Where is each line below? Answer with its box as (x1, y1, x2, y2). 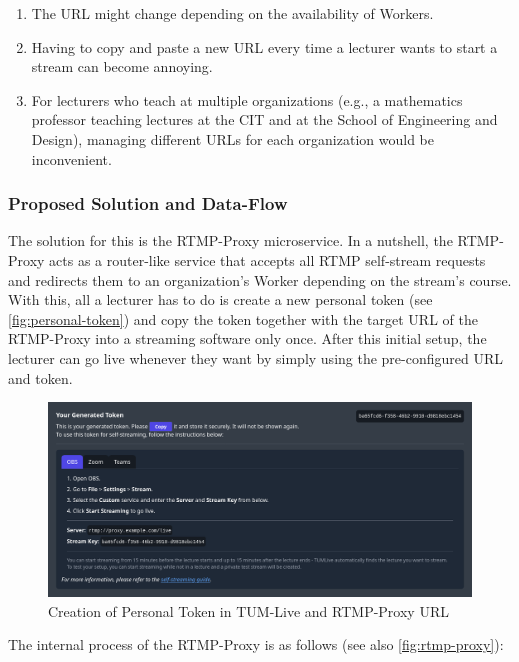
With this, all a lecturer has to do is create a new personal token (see (8, 289, 433, 310)
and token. (8, 367, 73, 388)
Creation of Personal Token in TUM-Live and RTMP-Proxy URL (48, 600, 449, 621)
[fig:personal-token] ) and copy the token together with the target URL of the (8, 308, 478, 329)
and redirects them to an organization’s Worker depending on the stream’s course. (8, 269, 512, 290)
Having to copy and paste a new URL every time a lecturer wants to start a (31, 36, 498, 57)
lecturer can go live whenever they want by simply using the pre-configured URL (8, 347, 503, 368)
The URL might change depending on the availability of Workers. (31, 3, 434, 23)
